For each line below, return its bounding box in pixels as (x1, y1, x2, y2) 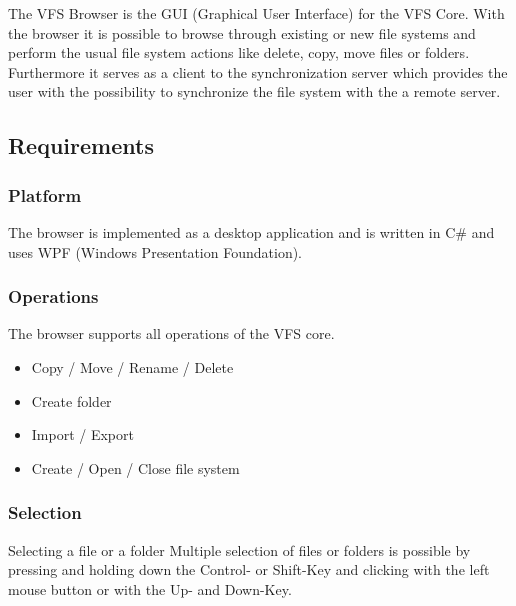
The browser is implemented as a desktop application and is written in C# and (8, 221, 495, 242)
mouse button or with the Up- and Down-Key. (8, 578, 292, 599)
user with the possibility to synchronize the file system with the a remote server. (8, 81, 501, 102)
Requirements (8, 130, 154, 161)
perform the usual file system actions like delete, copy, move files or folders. (8, 42, 470, 63)
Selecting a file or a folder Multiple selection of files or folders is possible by (8, 539, 471, 560)
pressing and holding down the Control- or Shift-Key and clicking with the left (8, 559, 490, 580)
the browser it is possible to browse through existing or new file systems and (8, 22, 476, 43)
